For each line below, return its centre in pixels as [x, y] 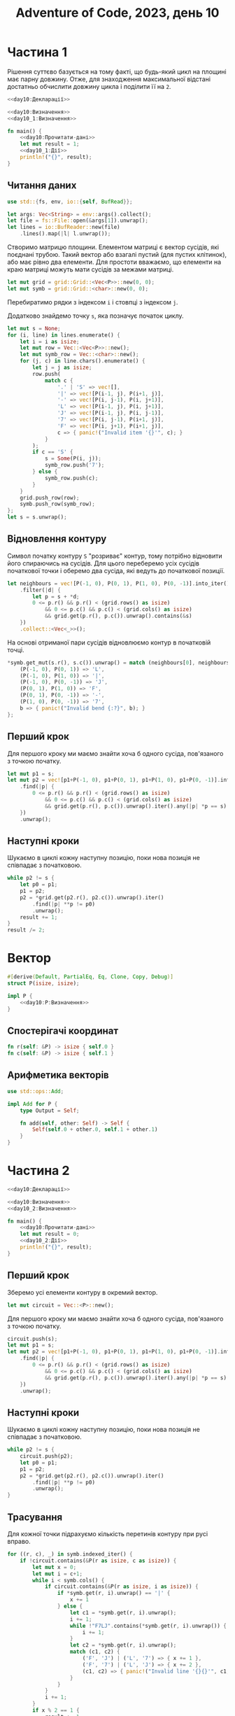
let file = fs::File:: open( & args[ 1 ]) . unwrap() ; [78, 221]
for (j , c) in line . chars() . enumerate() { [83, 361]
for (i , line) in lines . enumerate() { [64, 335]
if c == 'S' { [53, 452]
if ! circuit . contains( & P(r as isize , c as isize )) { [98, 1561]
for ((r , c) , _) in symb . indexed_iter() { [70, 1554]
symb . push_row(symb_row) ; [58, 504]
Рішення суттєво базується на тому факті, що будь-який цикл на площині [117, 71]
